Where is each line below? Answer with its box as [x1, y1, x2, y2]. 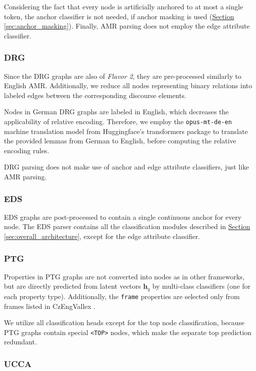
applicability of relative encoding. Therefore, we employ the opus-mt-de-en [4, 116, 232, 126]
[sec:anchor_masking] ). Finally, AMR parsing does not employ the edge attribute [4, 21, 250, 31]
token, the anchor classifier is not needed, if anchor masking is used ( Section [4, 11, 234, 21]
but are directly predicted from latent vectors [4, 281, 141, 291]
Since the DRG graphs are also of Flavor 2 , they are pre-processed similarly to [4, 70, 242, 81]
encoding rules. [4, 145, 49, 155]
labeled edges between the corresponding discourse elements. [4, 90, 186, 100]
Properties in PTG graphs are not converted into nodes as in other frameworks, [4, 271, 245, 281]
